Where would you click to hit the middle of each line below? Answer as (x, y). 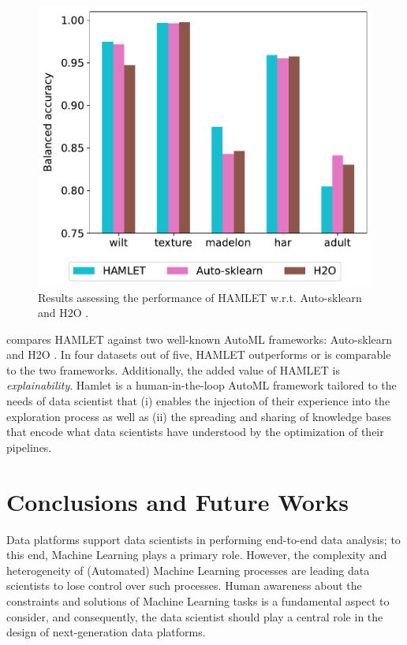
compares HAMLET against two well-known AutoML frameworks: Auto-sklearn (200, 339)
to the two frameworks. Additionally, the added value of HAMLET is (173, 369)
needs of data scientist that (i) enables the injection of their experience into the (198, 401)
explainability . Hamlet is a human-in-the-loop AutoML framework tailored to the (202, 385)
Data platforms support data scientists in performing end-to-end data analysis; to (203, 539)
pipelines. (29, 447)
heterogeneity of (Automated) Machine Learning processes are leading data (188, 570)
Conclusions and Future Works (177, 501)
